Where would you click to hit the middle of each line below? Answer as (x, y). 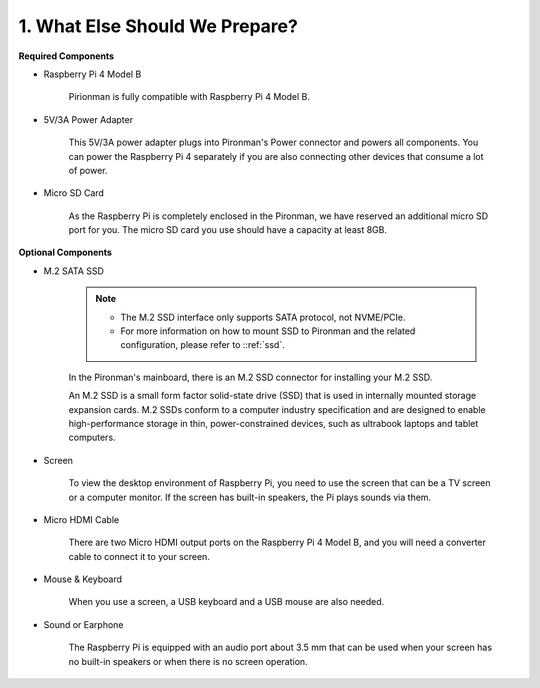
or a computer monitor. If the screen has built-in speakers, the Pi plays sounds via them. (250, 497)
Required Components (66, 56)
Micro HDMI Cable (81, 519)
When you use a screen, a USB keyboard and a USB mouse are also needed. (226, 602)
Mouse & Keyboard (83, 579)
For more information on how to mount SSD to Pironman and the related (268, 331)
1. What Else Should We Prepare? (158, 26)
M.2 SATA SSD (74, 271)
